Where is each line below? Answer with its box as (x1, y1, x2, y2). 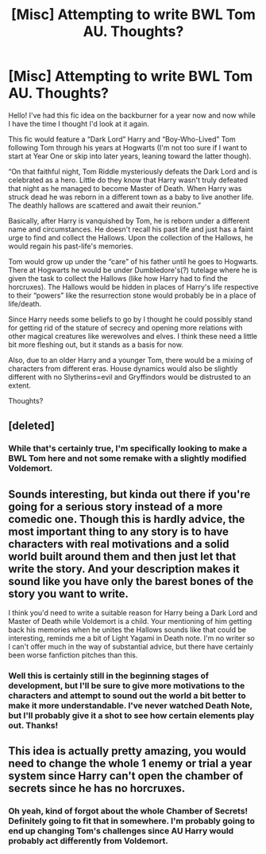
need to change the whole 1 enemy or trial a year (8, 757, 253, 770)
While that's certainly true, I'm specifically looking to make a (8, 443, 248, 454)
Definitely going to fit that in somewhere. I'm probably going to (8, 816, 256, 827)
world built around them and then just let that (8, 549, 237, 563)
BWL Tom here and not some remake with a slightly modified (8, 453, 247, 464)
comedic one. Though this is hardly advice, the (8, 512, 245, 526)
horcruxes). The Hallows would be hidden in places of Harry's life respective (8, 282, 259, 291)
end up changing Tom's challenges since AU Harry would (8, 825, 234, 836)
